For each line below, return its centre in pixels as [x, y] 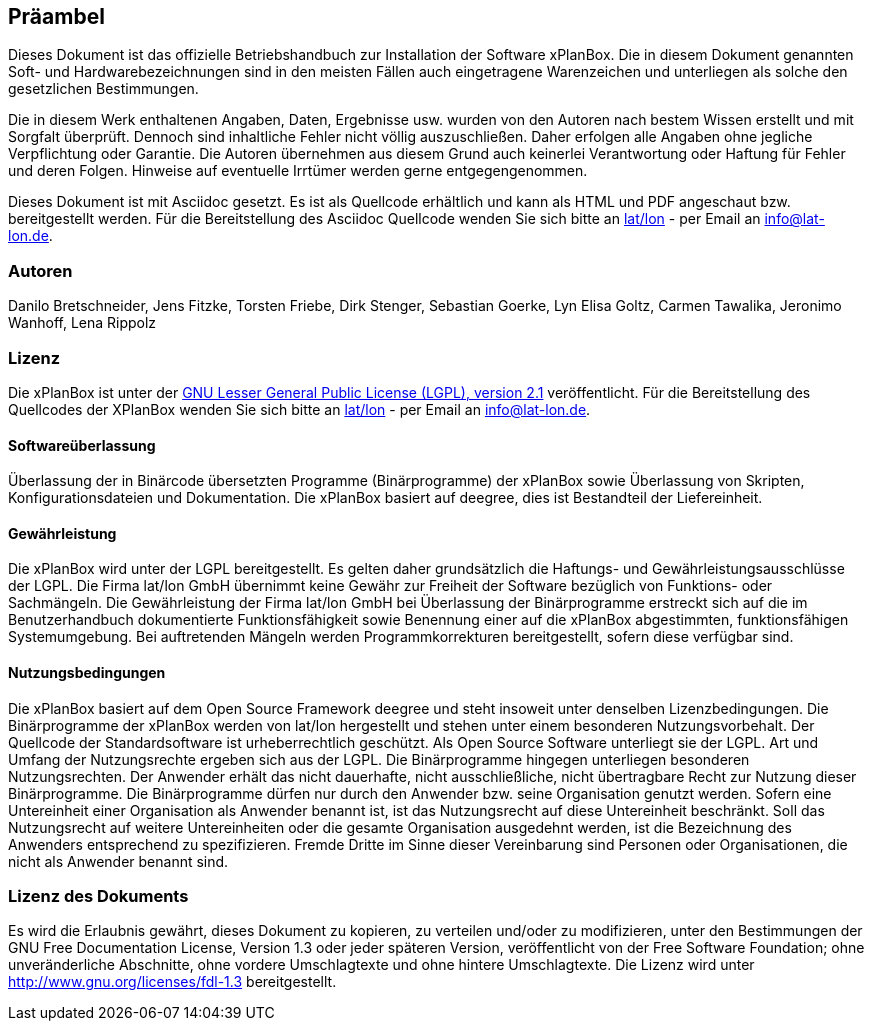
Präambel [56, 16]
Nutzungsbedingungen [87, 672]
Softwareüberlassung [82, 445]
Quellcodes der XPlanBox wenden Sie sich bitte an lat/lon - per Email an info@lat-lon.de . [299, 409]
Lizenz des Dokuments [98, 895]
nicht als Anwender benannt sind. [118, 861]
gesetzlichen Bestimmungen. [103, 89]
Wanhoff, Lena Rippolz [82, 323]
